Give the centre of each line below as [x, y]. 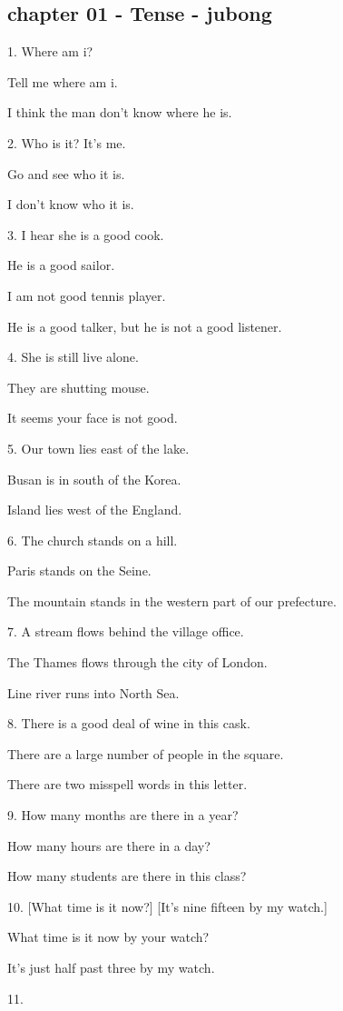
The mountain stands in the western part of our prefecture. [172, 601]
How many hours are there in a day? [109, 845]
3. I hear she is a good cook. [86, 234]
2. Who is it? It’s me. [67, 142]
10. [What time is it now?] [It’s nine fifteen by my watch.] [167, 906]
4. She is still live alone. [73, 357]
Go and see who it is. [66, 173]
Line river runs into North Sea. [93, 692]
